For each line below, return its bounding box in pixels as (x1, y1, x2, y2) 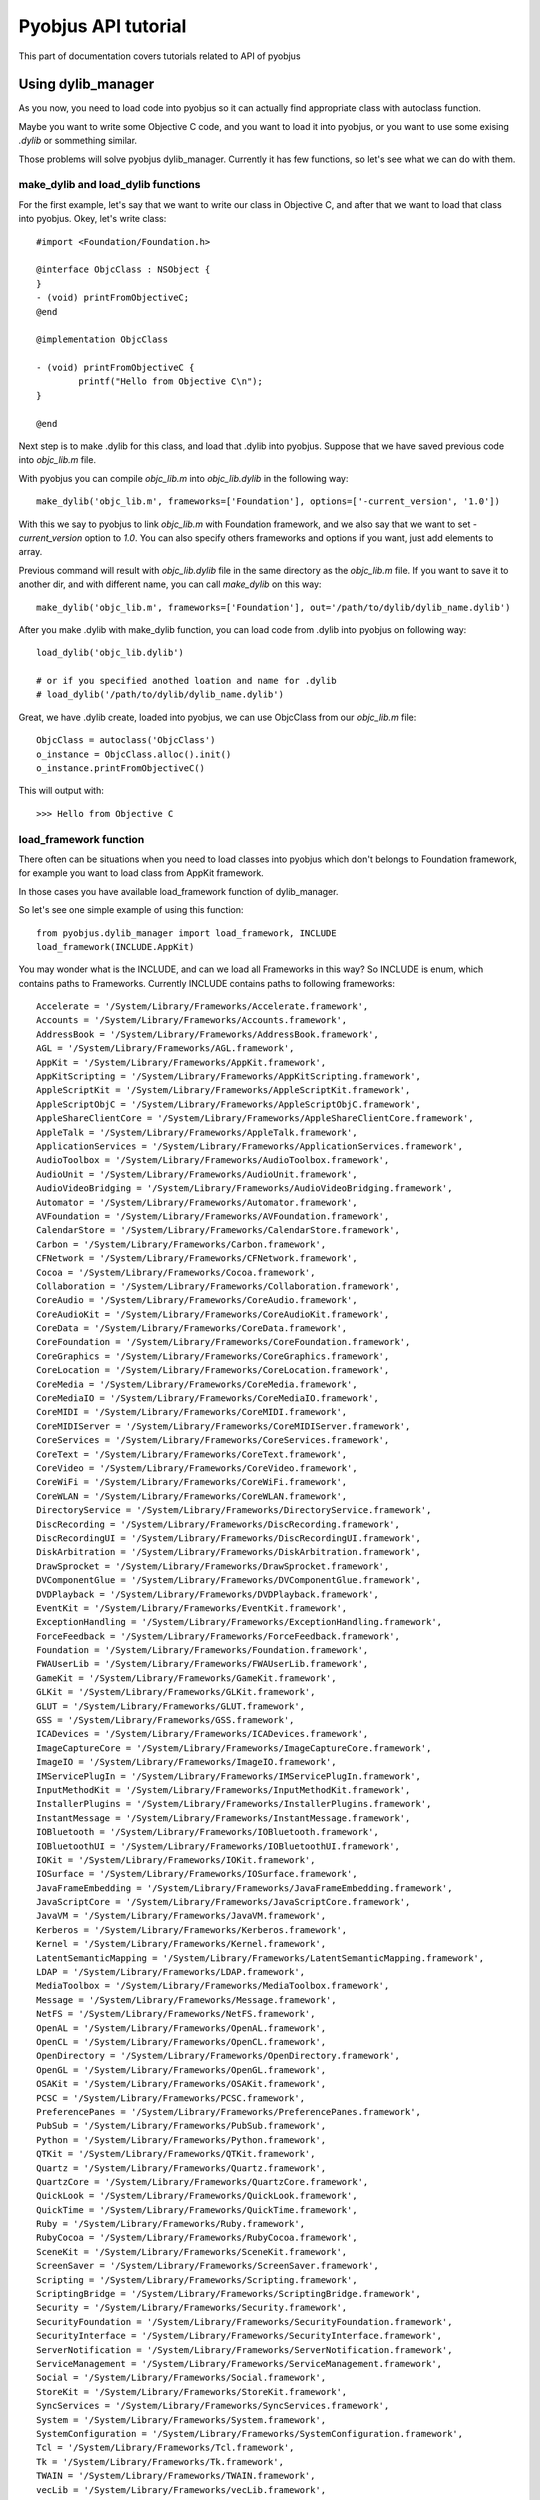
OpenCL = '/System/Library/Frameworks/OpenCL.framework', (36, 2036, 327, 2047)
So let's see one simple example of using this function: (18, 904, 244, 916)
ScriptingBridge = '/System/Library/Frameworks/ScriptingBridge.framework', (36, 2288, 422, 2300)
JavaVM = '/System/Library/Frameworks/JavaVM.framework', (36, 1910, 327, 1922)
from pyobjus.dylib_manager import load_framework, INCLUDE (36, 927, 337, 939)
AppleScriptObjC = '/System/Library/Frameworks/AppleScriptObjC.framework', (36, 1098, 422, 1110)
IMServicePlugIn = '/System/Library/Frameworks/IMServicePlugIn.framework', (36, 1770, 422, 1782)
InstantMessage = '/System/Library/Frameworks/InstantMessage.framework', (36, 1812, 411, 1824)
